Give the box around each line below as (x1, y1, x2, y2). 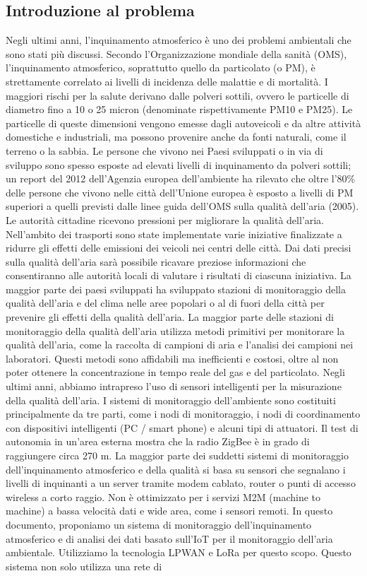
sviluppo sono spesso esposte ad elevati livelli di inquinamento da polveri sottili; (6, 157, 351, 172)
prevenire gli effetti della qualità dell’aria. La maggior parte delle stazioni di (6, 310, 334, 324)
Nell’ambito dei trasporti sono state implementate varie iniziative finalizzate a (6, 226, 342, 241)
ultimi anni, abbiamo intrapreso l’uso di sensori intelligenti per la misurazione (6, 379, 342, 394)
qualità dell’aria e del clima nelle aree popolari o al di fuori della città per (6, 295, 325, 310)
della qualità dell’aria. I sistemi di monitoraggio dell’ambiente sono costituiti (6, 392, 336, 407)
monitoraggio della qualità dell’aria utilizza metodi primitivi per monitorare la (6, 323, 345, 338)
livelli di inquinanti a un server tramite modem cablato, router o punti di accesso (6, 476, 356, 490)
